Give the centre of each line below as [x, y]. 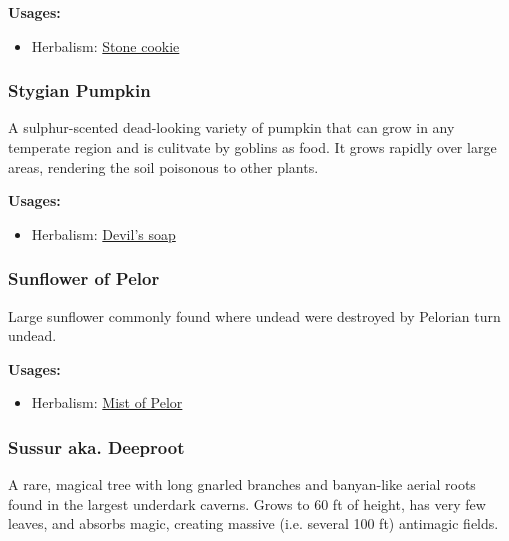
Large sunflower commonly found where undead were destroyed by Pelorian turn [254, 315]
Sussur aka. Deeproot [96, 446]
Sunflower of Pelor [84, 278]
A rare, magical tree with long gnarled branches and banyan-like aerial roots [242, 484]
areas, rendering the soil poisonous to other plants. [163, 166]
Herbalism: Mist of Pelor [107, 402]
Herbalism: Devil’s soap [103, 233]
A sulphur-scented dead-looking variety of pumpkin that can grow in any [231, 127]
